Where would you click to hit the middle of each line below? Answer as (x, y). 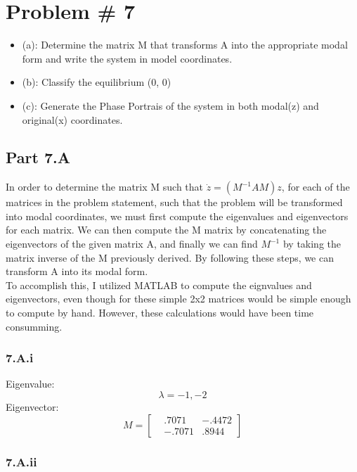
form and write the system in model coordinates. (127, 58)
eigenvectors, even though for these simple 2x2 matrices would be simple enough (178, 299)
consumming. (34, 326)
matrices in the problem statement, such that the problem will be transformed (174, 202)
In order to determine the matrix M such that (105, 187)
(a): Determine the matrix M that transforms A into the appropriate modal (185, 45)
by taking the (312, 244)
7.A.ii (21, 461)
